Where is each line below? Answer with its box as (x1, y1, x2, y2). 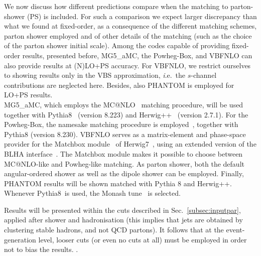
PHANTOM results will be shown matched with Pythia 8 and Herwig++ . (4, 178, 232, 188)
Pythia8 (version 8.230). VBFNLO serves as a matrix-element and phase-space (4, 129, 246, 139)
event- (226, 224, 245, 235)
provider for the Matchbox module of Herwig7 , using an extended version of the (4, 139, 256, 149)
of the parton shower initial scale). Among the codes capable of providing (4, 40, 230, 51)
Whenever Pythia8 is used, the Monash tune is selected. (4, 188, 181, 198)
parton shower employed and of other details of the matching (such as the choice (4, 30, 252, 41)
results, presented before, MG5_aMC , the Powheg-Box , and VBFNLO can (22, 50, 252, 60)
